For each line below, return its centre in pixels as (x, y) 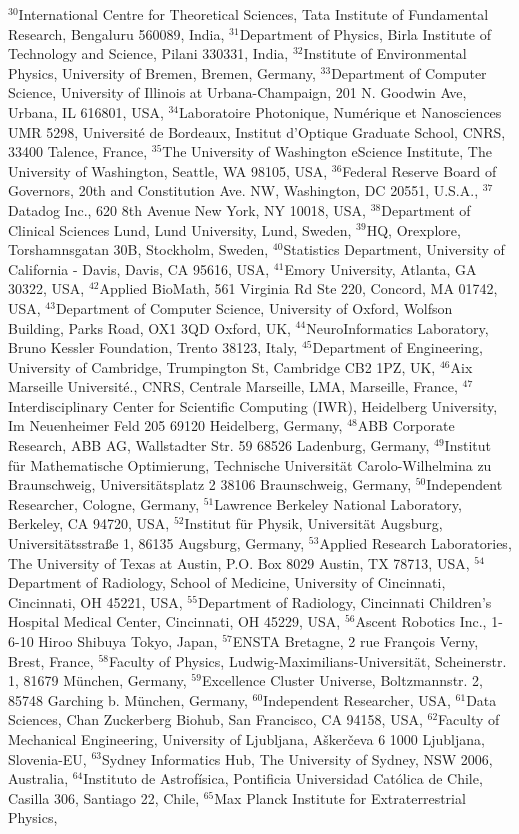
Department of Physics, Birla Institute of (365, 33)
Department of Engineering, (397, 347)
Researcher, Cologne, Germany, (104, 503)
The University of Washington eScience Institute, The (327, 151)
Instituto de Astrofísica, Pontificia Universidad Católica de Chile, (283, 778)
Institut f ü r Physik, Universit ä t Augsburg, (313, 523)
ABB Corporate (406, 425)
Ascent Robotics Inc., (421, 621)
